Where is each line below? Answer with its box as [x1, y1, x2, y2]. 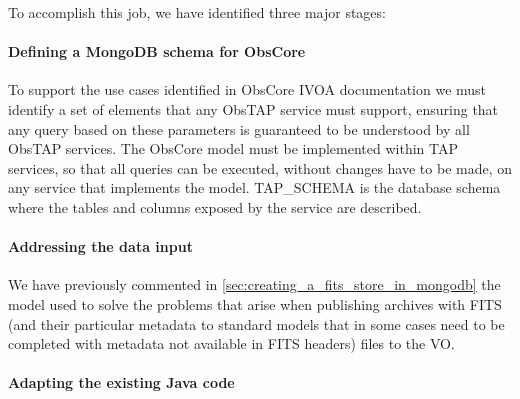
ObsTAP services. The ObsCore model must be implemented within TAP [8, 138, 458, 159]
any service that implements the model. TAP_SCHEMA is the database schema [8, 177, 501, 198]
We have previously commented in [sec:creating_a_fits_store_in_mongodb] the [8, 274, 501, 295]
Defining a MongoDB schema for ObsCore [8, 41, 306, 62]
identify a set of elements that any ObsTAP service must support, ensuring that [8, 98, 499, 119]
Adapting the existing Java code [8, 372, 235, 393]
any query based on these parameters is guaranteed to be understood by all [8, 118, 470, 139]
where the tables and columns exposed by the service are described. [8, 196, 422, 217]
